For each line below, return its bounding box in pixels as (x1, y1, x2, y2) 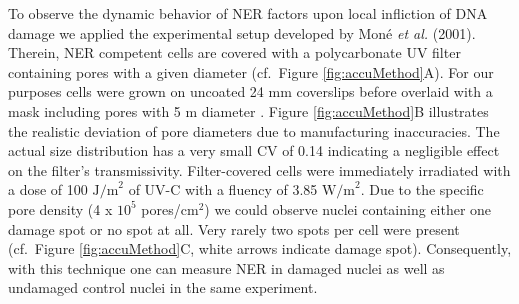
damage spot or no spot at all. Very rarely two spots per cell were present (8, 218, 460, 239)
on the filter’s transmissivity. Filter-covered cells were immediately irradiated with (8, 159, 511, 180)
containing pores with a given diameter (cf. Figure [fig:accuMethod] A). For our (8, 61, 494, 82)
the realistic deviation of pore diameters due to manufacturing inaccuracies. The (8, 120, 500, 141)
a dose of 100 (8, 179, 88, 200)
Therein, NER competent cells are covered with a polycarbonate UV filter (8, 42, 461, 63)
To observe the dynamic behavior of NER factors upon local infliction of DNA (8, 3, 488, 23)
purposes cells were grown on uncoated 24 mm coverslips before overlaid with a (8, 81, 493, 102)
